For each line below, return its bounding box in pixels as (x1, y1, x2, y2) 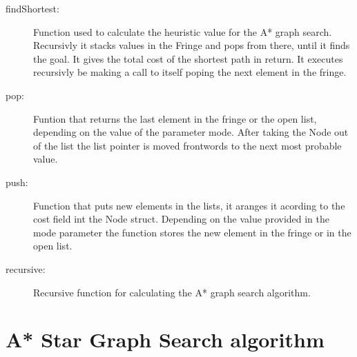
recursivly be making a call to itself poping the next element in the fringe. (33, 65, 347, 79)
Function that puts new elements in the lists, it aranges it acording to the (33, 198, 345, 212)
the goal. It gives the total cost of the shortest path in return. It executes (33, 51, 343, 65)
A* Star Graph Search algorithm (6, 325, 325, 354)
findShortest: (6, 1, 59, 15)
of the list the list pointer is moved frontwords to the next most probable (33, 138, 342, 152)
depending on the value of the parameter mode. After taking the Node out (33, 125, 349, 139)
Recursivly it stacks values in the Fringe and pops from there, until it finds (33, 38, 350, 52)
